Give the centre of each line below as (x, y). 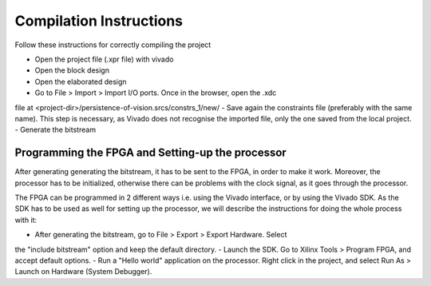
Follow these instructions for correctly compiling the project (113, 45)
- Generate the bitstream (55, 130)
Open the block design (72, 70)
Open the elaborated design (81, 81)
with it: (26, 220)
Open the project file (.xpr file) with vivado (104, 59)
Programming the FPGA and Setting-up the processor (150, 153)
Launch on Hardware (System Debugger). (83, 272)
